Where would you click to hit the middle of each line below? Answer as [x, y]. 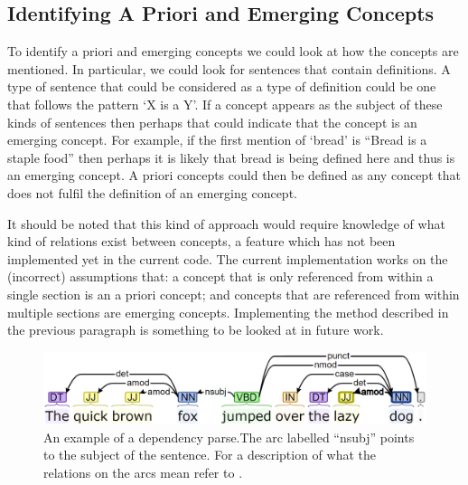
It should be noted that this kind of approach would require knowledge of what [226, 223]
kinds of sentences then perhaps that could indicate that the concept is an [212, 122]
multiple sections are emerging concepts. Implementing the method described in [228, 312]
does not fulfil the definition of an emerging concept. [152, 192]
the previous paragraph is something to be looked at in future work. [196, 330]
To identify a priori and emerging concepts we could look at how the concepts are [233, 51]
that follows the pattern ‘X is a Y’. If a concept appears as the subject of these [225, 104]
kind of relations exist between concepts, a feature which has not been [201, 241]
